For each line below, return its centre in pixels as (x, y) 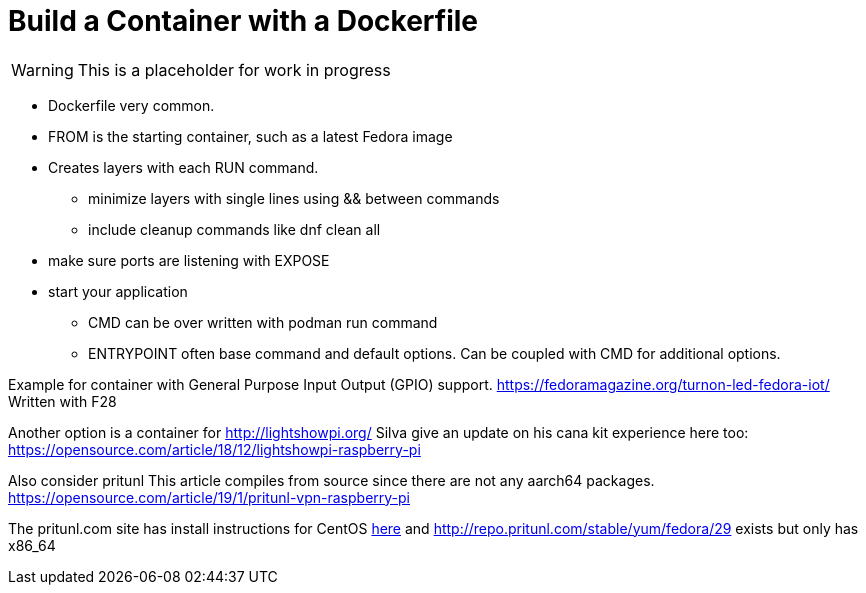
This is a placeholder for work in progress (234, 69)
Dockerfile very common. (131, 105)
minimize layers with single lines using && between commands (294, 198)
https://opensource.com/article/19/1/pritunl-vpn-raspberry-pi (209, 497)
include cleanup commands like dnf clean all (234, 229)
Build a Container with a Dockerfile (243, 21)
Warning (42, 69)
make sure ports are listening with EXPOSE (189, 260)
